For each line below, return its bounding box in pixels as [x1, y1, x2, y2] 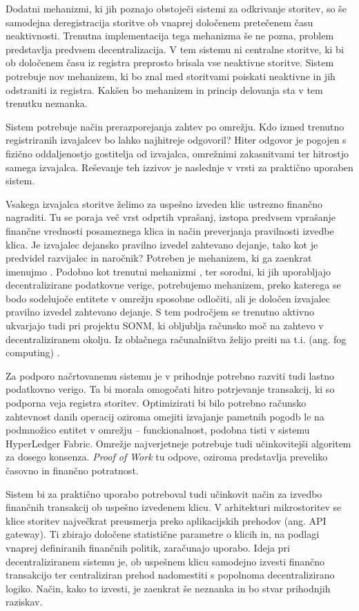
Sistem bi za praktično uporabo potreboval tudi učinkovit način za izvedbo [6, 486, 322, 501]
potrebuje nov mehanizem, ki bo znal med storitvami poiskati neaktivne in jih [6, 68, 336, 83]
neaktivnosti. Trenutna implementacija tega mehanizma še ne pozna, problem [6, 28, 334, 43]
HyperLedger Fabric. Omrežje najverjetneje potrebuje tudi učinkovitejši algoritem [6, 436, 351, 450]
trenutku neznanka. [6, 96, 88, 110]
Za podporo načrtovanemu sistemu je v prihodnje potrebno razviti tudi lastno [6, 368, 335, 382]
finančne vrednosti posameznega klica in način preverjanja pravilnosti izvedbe [6, 223, 334, 237]
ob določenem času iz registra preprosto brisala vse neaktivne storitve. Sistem [6, 55, 334, 70]
